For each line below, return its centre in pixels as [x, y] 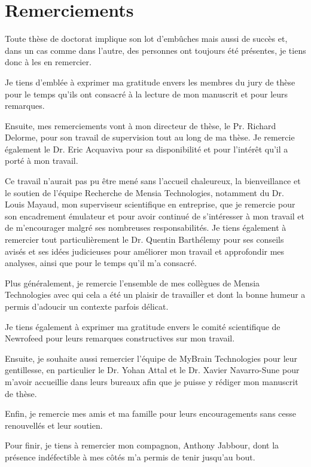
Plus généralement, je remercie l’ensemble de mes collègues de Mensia [132, 283]
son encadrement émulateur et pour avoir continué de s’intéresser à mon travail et [155, 216]
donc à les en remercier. [48, 62]
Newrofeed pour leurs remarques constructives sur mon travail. [120, 338]
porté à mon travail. [42, 161]
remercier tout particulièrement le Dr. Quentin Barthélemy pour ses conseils [144, 239]
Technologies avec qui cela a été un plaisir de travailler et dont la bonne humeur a [155, 294]
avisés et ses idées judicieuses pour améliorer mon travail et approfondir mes [145, 251]
